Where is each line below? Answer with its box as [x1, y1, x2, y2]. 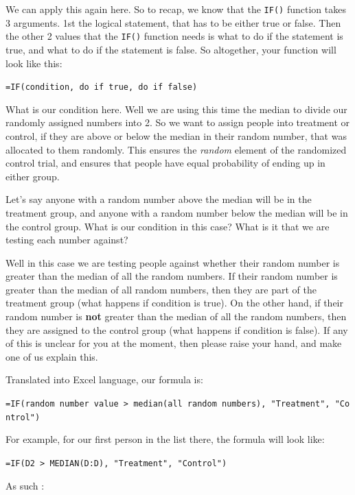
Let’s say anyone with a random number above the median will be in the [5, 192, 312, 206]
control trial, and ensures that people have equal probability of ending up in [5, 156, 325, 170]
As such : [5, 478, 45, 492]
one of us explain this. [5, 349, 98, 363]
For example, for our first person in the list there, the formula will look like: [5, 432, 325, 446]
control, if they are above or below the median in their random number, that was [5, 128, 347, 143]
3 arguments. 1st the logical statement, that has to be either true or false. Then [5, 15, 341, 29]
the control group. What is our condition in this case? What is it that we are [5, 219, 330, 233]
